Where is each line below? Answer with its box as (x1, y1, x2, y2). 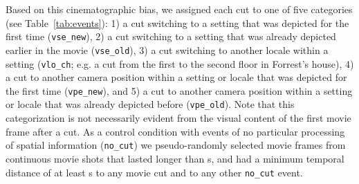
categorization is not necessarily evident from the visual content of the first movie (6, 111, 351, 125)
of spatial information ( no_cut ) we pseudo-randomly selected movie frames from (6, 138, 346, 152)
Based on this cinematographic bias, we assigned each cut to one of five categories (6, 2, 353, 16)
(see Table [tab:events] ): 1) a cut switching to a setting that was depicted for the (6, 15, 349, 30)
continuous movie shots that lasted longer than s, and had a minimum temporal (6, 151, 344, 165)
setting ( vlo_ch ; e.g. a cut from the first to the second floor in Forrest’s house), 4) (6, 56, 354, 71)
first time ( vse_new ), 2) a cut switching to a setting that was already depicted (6, 29, 336, 44)
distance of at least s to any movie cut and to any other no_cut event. (6, 165, 303, 179)
